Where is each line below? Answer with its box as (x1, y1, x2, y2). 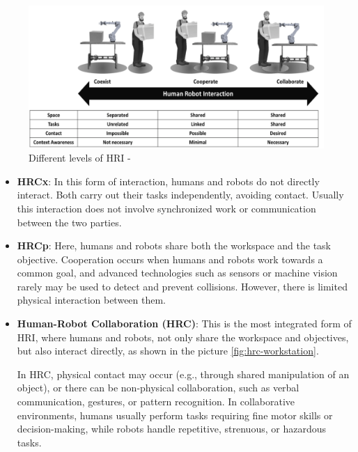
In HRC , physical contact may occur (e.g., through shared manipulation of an (17, 366, 350, 381)
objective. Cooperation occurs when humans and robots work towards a (17, 251, 323, 266)
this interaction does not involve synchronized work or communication (17, 201, 316, 215)
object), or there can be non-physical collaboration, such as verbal (17, 380, 299, 395)
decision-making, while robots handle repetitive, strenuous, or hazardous (17, 421, 326, 436)
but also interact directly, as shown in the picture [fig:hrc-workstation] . (17, 343, 319, 358)
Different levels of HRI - (29, 150, 131, 165)
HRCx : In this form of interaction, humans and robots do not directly (17, 173, 320, 188)
